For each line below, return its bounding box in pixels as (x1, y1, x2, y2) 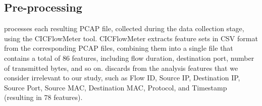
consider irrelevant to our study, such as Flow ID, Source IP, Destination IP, (4, 72, 240, 83)
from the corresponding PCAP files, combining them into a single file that (4, 43, 233, 53)
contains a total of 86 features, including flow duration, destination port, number (4, 52, 254, 63)
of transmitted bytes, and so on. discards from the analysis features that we (4, 62, 238, 73)
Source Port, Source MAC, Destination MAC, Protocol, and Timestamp (4, 82, 227, 92)
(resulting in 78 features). (4, 92, 83, 102)
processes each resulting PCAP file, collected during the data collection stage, (4, 23, 244, 34)
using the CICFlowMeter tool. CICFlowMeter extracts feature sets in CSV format (4, 33, 258, 43)
